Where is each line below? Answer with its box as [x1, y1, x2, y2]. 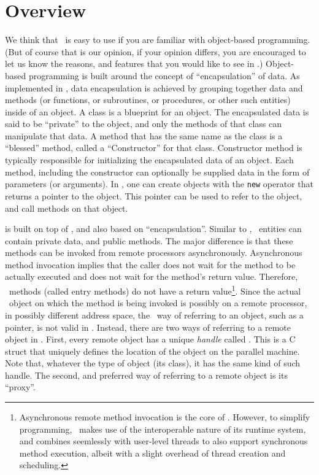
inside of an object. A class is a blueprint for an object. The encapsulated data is [5, 105, 309, 118]
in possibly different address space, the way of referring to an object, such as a [5, 308, 304, 321]
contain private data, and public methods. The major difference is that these [5, 234, 293, 247]
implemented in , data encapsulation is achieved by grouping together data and [5, 81, 303, 94]
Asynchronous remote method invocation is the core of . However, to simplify [19, 411, 310, 423]
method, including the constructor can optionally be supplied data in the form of [5, 165, 310, 178]
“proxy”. [5, 380, 36, 393]
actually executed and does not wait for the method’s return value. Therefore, [5, 270, 298, 283]
